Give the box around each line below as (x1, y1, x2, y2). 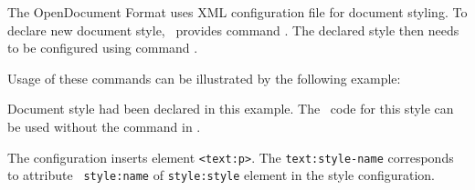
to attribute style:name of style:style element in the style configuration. (7, 165, 436, 185)
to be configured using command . (7, 38, 198, 57)
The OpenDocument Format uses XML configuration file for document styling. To (7, 3, 468, 21)
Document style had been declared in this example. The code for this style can (7, 99, 454, 118)
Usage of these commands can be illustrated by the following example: (7, 68, 401, 87)
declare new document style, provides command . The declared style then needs (7, 20, 459, 39)
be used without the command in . (7, 116, 201, 135)
